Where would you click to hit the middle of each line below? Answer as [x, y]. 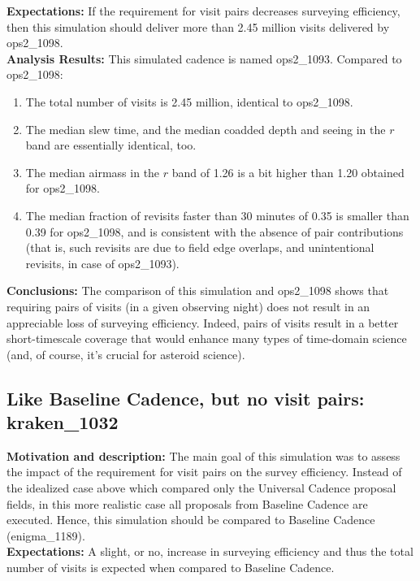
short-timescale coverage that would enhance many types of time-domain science [207, 338]
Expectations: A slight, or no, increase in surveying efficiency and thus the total [210, 551]
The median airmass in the [93, 172]
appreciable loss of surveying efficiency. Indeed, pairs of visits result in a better [203, 322]
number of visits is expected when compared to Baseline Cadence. [171, 568]
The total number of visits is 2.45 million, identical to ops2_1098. [189, 101]
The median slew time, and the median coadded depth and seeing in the [206, 129]
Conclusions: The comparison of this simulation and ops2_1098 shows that [198, 290]
